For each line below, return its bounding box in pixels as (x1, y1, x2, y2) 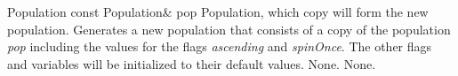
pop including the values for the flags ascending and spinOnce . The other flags (7, 37, 432, 56)
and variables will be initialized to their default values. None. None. (7, 54, 376, 72)
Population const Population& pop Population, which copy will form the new (7, 3, 429, 20)
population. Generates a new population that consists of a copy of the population (7, 19, 451, 38)
